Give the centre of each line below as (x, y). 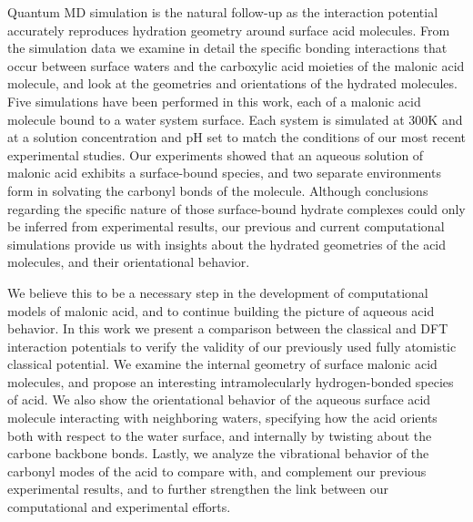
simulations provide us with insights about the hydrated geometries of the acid (227, 244)
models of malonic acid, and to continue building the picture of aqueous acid (221, 310)
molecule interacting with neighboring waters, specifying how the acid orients (222, 418)
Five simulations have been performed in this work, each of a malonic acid (214, 101)
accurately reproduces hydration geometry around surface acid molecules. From (229, 30)
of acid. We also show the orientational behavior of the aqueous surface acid (219, 399)
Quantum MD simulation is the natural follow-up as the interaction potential (223, 12)
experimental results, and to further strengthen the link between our (198, 489)
